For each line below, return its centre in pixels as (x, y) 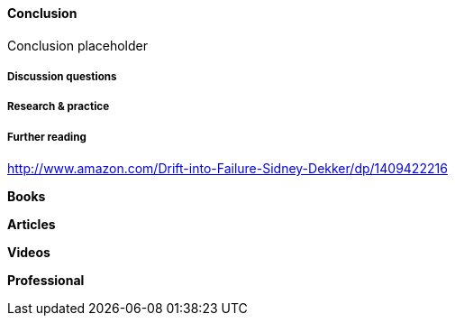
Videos (29, 253)
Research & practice (59, 107)
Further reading (47, 137)
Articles (32, 225)
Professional (46, 281)
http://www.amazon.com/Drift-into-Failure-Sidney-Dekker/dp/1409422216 (227, 169)
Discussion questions (62, 77)
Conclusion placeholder (77, 45)
